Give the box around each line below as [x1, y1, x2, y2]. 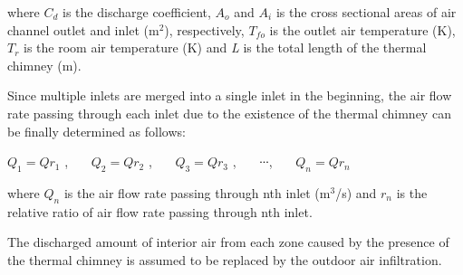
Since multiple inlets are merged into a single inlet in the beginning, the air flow [7, 86, 452, 105]
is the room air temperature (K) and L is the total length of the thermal [24, 38, 427, 57]
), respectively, [164, 20, 245, 39]
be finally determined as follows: [7, 121, 186, 140]
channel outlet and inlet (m [7, 20, 159, 39]
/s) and [335, 183, 377, 202]
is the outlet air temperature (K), [269, 20, 456, 39]
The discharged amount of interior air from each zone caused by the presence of [7, 232, 449, 251]
